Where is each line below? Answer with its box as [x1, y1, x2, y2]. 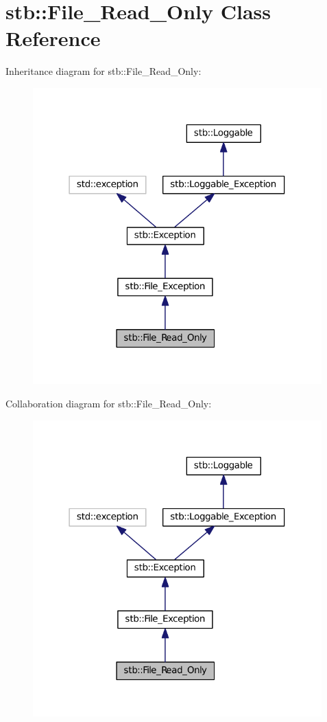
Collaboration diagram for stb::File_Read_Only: [5, 396, 212, 411]
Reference [5, 24, 101, 52]
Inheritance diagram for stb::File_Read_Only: [5, 64, 202, 78]
